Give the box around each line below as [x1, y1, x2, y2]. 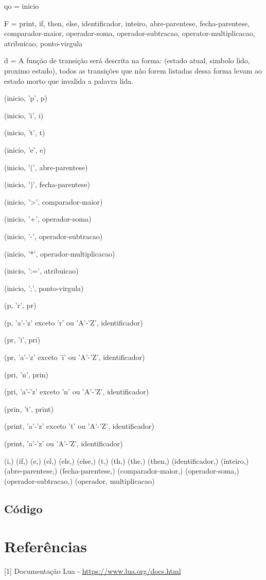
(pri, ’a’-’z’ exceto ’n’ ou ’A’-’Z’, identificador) [4, 386, 149, 397]
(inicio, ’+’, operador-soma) [4, 213, 92, 224]
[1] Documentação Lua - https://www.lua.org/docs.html [4, 566, 181, 576]
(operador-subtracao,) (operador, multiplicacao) [4, 475, 155, 486]
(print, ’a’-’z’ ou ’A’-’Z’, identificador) [4, 438, 123, 449]
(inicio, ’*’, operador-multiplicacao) [4, 248, 115, 259]
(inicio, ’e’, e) [4, 144, 46, 155]
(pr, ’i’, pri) [4, 334, 41, 345]
